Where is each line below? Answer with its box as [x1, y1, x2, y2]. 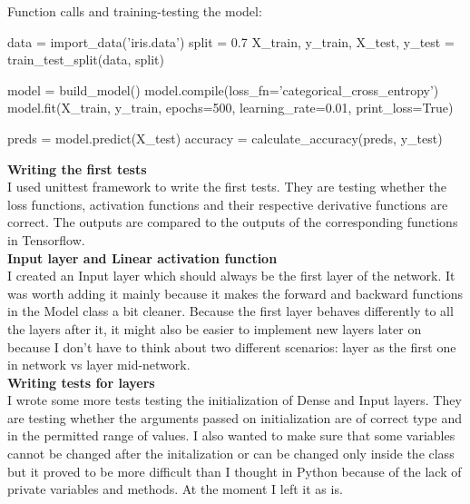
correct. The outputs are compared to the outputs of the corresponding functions [7, 212, 458, 232]
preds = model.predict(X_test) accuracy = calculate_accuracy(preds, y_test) [7, 128, 443, 147]
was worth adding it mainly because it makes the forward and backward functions [7, 283, 464, 302]
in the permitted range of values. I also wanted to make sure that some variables [7, 426, 455, 445]
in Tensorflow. [7, 230, 85, 249]
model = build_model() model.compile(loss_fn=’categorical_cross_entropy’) [7, 80, 439, 99]
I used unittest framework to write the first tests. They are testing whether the [7, 177, 447, 196]
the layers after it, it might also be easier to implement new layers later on [7, 319, 422, 338]
